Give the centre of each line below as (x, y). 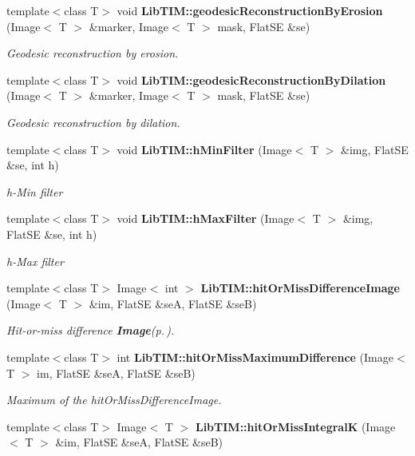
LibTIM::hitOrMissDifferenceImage (300, 288)
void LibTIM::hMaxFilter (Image (206, 218)
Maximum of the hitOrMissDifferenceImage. (114, 400)
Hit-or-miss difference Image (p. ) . (91, 330)
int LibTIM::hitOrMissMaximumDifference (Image (255, 357)
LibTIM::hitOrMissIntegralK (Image (295, 426)
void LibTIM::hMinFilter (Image (204, 149)
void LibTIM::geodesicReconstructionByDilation (251, 79)
